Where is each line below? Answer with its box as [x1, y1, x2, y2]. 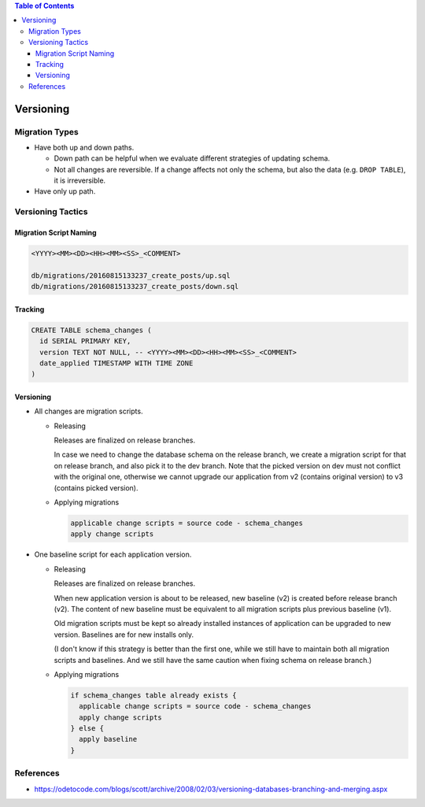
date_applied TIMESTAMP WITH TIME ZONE [39, 358, 194, 368]
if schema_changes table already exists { [70, 690, 237, 700]
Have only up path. [34, 187, 96, 196]
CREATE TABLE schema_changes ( [31, 325, 153, 335]
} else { [70, 724, 105, 733]
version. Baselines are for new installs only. [54, 630, 194, 639]
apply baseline [79, 735, 138, 744]
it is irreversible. [54, 176, 106, 185]
